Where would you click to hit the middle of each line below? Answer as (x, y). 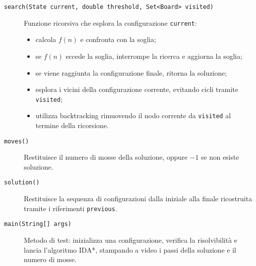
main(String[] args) (38, 224)
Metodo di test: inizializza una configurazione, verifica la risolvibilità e (131, 240)
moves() (17, 141)
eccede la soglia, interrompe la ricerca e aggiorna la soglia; (154, 56)
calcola (46, 39)
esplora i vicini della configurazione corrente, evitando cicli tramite (137, 89)
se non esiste (220, 157)
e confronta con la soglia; (118, 39)
